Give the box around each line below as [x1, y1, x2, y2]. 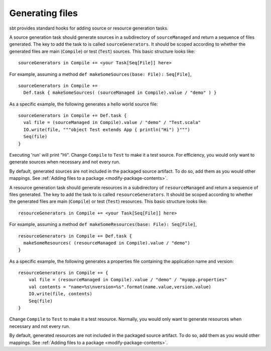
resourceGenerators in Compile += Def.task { [18, 233, 132, 239]
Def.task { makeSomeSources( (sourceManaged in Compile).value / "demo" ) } [23, 90, 217, 95]
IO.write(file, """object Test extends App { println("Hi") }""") [23, 127, 190, 133]
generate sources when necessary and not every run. [9, 159, 120, 165]
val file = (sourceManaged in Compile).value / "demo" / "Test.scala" [23, 120, 201, 126]
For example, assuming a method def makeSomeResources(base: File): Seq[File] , [9, 221, 197, 227]
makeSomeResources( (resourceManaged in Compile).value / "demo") [23, 240, 190, 246]
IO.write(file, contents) [28, 291, 93, 297]
